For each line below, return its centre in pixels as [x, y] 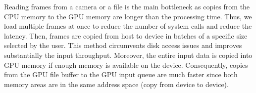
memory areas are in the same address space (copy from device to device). [116, 84]
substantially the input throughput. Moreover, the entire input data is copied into [128, 55]
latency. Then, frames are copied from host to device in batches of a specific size [126, 35]
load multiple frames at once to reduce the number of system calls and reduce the [128, 26]
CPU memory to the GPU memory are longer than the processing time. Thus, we [128, 16]
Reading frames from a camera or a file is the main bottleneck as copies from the [127, 6]
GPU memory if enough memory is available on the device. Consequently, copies [126, 65]
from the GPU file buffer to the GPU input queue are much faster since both [121, 74]
